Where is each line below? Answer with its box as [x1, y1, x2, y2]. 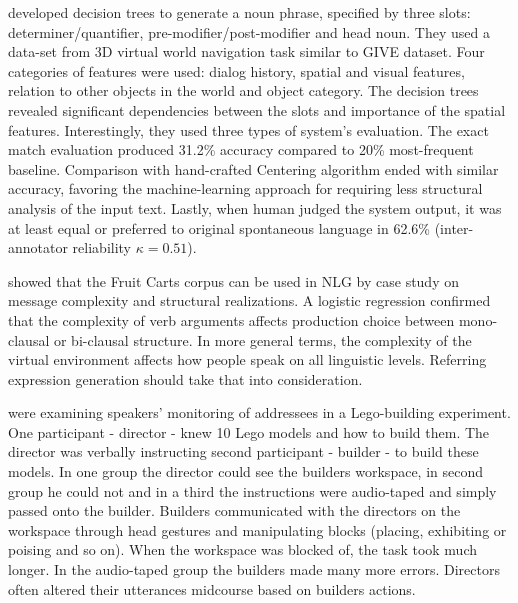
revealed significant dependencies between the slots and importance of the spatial [8, 99, 506, 120]
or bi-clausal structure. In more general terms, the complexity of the [53, 329, 472, 350]
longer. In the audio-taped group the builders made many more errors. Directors [8, 559, 500, 580]
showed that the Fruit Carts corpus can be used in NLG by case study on [8, 270, 459, 291]
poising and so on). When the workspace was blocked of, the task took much [8, 539, 478, 560]
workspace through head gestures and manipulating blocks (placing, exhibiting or [8, 519, 507, 540]
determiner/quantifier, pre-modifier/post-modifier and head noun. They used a [8, 21, 490, 42]
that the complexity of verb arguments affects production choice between [8, 309, 455, 330]
